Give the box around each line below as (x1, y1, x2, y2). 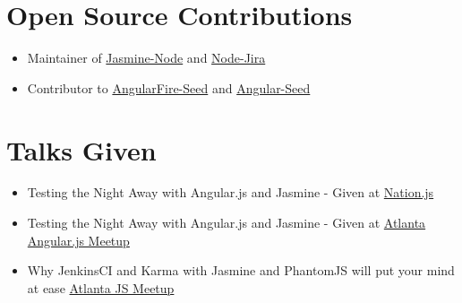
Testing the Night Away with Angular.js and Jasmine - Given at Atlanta (27, 213, 426, 232)
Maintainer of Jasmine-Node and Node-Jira (27, 48, 266, 67)
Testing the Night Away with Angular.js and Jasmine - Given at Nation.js (27, 183, 434, 202)
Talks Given (6, 131, 157, 168)
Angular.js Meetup (27, 230, 130, 249)
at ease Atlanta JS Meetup (27, 278, 175, 297)
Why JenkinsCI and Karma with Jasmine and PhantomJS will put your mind (27, 261, 455, 280)
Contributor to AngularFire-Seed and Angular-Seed (27, 78, 311, 97)
